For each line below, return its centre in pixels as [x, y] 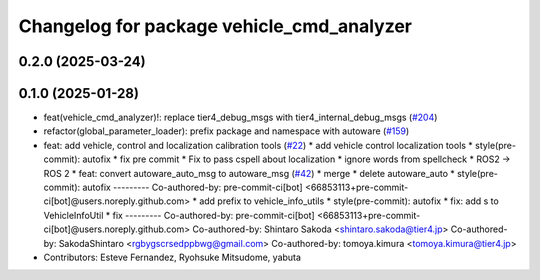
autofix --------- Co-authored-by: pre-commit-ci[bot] [192, 187]
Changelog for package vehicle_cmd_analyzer [215, 26]
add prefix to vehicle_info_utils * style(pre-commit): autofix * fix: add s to [348, 201]
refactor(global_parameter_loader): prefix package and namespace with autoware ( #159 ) [226, 131]
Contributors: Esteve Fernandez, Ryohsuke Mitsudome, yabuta [172, 257]
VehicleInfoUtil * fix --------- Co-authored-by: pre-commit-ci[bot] [179, 215]
